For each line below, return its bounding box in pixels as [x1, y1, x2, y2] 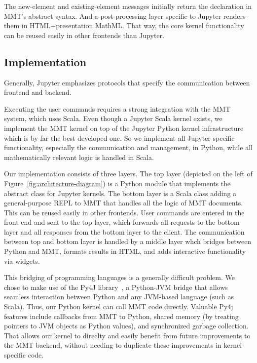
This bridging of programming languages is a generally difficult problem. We [4, 272, 235, 282]
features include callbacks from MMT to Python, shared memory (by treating [4, 311, 239, 321]
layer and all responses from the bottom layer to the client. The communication [4, 226, 245, 237]
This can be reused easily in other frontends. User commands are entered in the [4, 207, 245, 217]
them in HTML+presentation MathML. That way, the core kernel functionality [4, 20, 244, 31]
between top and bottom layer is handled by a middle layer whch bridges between [4, 236, 252, 246]
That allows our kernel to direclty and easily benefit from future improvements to [4, 330, 251, 340]
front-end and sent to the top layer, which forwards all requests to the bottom [4, 217, 240, 227]
